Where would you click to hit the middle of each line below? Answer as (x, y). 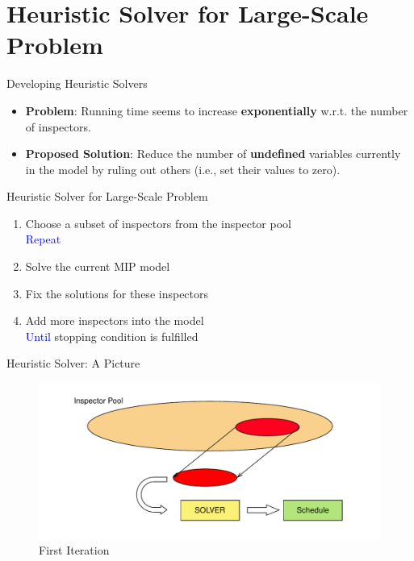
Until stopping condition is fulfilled (112, 336)
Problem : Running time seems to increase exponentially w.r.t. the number (217, 110)
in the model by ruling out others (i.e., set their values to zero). (183, 169)
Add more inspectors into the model (115, 320)
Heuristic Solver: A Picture (73, 363)
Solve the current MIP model (98, 266)
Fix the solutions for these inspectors (117, 293)
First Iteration (74, 549)
